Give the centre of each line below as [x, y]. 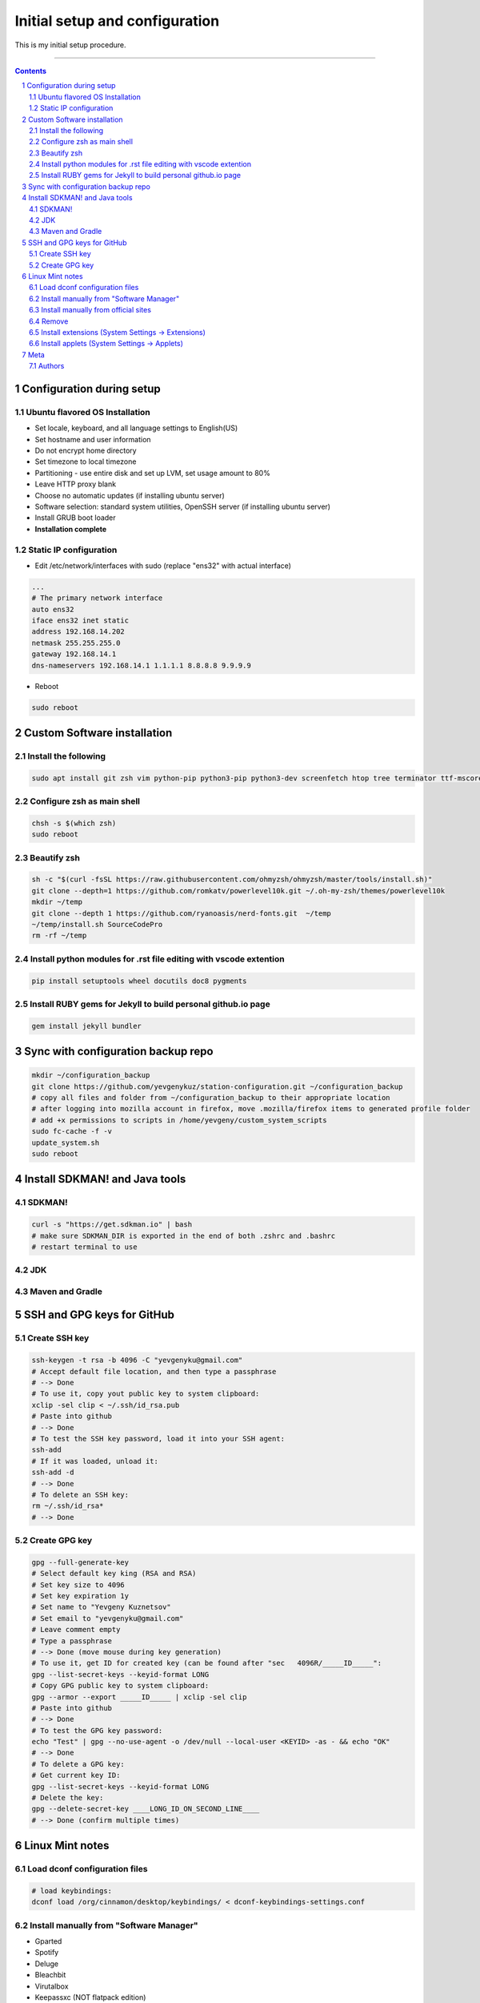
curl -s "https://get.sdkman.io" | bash [112, 1225]
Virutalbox [52, 1986]
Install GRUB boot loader [75, 518]
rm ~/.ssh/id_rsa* [68, 1506]
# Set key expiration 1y [80, 1596]
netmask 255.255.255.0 [76, 643]
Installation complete [71, 529]
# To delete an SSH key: [80, 1495]
